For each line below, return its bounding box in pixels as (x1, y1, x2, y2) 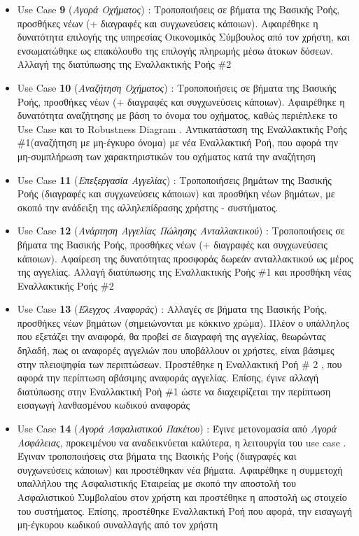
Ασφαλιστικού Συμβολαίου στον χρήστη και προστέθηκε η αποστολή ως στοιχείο (17, 490, 347, 504)
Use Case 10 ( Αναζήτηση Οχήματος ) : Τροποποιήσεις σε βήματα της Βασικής (17, 80, 337, 94)
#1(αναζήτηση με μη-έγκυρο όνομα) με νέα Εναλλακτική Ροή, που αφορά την (17, 135, 339, 150)
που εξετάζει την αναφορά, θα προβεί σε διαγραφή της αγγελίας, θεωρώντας (17, 329, 326, 344)
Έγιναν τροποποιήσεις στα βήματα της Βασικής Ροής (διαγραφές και (17, 449, 297, 463)
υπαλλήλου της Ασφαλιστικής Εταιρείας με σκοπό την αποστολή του (17, 476, 297, 491)
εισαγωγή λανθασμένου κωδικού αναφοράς (17, 397, 190, 412)
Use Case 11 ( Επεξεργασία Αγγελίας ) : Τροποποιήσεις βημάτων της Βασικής (17, 172, 332, 187)
